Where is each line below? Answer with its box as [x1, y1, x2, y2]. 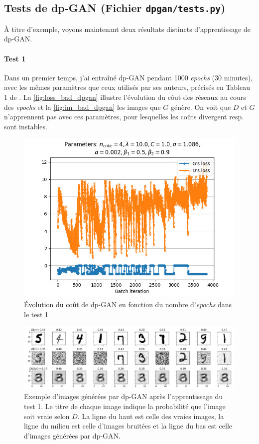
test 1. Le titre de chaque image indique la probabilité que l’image [24, 401, 226, 411]
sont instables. [4, 121, 47, 131]
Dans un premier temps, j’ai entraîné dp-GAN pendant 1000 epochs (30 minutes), [4, 72, 253, 82]
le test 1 [24, 309, 49, 319]
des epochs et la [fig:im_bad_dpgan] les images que [4, 101, 161, 112]
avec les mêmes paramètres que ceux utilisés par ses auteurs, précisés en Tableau [4, 82, 250, 92]
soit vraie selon [24, 411, 70, 421]
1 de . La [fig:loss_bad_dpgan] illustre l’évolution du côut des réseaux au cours [4, 91, 246, 102]
